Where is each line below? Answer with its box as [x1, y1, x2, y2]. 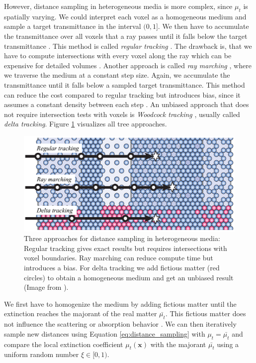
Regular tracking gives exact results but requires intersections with [24, 242, 227, 253]
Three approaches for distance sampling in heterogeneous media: [24, 233, 220, 243]
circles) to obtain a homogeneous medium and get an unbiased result [24, 272, 234, 282]
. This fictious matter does [165, 308, 246, 319]
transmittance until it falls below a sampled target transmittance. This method [4, 79, 245, 90]
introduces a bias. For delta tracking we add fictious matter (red [24, 262, 220, 272]
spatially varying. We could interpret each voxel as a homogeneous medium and [4, 11, 247, 21]
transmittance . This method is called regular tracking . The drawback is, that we [4, 40, 252, 51]
